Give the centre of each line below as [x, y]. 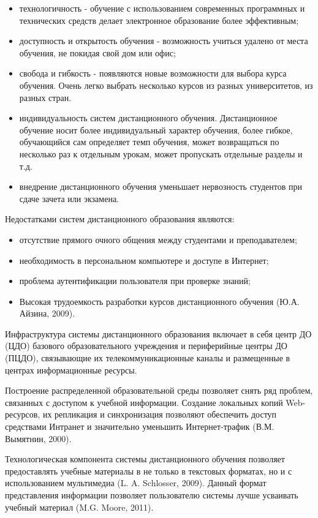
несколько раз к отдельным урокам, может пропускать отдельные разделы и [161, 153]
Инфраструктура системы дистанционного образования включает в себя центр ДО [158, 333]
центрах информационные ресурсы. [71, 370]
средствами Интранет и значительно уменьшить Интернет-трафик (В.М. [140, 426]
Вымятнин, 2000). [38, 438]
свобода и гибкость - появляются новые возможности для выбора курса [153, 73]
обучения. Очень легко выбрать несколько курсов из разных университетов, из [166, 85]
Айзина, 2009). [47, 313]
